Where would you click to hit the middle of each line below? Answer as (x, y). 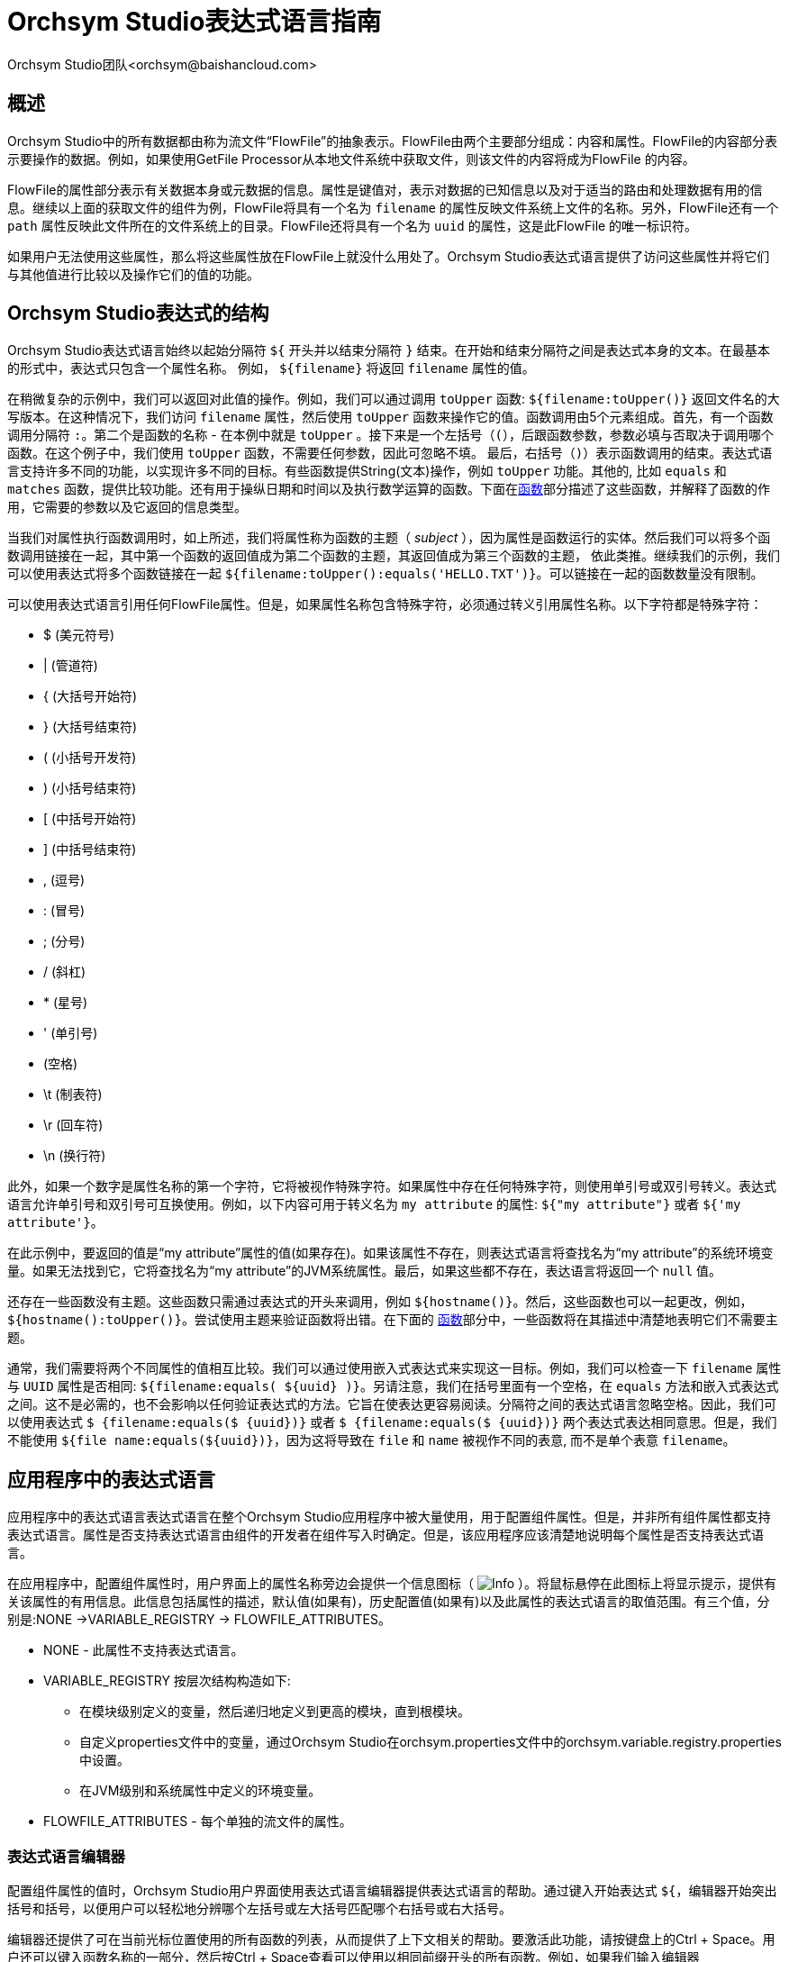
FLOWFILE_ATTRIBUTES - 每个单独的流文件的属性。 (198, 1821)
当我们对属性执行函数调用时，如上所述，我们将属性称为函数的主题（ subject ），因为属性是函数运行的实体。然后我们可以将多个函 (389, 538)
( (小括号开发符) (90, 758)
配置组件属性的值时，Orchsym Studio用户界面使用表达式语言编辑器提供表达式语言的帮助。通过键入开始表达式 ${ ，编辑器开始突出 (392, 1891)
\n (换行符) (75, 1156)
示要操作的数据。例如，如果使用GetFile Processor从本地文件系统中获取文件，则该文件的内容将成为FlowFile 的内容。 (351, 159)
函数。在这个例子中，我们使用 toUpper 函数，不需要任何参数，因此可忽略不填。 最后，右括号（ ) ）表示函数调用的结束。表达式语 (390, 453)
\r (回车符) (73, 1125)
